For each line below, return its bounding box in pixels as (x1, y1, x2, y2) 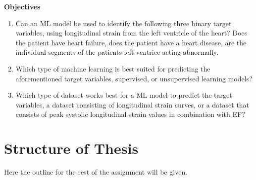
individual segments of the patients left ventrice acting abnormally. (15, 47, 219, 57)
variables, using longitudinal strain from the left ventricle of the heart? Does (15, 28, 248, 38)
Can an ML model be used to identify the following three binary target (15, 18, 232, 28)
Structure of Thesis (4, 138, 139, 158)
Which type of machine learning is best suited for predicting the (15, 63, 210, 73)
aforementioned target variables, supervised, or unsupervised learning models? (15, 73, 253, 83)
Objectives (4, 1, 41, 11)
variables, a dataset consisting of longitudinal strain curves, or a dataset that (15, 99, 250, 109)
